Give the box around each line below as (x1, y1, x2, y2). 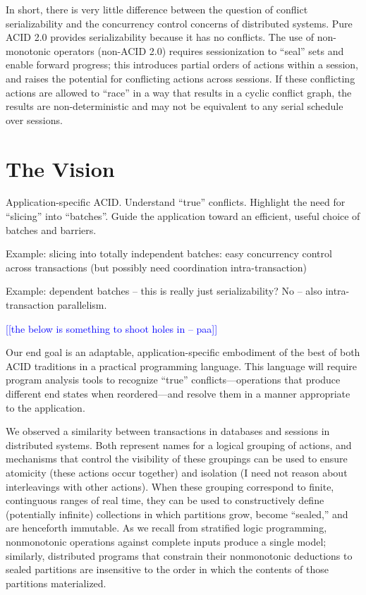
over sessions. (6, 112, 63, 127)
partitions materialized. (6, 575, 106, 590)
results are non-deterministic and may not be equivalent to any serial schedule (6, 99, 343, 114)
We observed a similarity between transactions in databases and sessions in (6, 424, 330, 438)
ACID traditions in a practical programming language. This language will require (6, 358, 358, 373)
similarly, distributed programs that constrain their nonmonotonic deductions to (6, 548, 353, 563)
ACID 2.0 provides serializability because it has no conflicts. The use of (6, 30, 315, 44)
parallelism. (57, 297, 107, 312)
